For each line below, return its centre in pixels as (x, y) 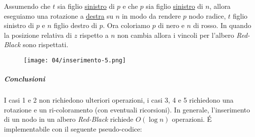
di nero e (171, 25)
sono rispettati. (46, 44)
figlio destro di (76, 25)
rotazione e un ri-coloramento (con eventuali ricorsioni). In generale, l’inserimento (127, 109)
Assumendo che (27, 6)
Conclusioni (25, 79)
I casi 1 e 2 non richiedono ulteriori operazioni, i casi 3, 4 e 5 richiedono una (119, 100)
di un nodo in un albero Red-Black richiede (69, 119)
